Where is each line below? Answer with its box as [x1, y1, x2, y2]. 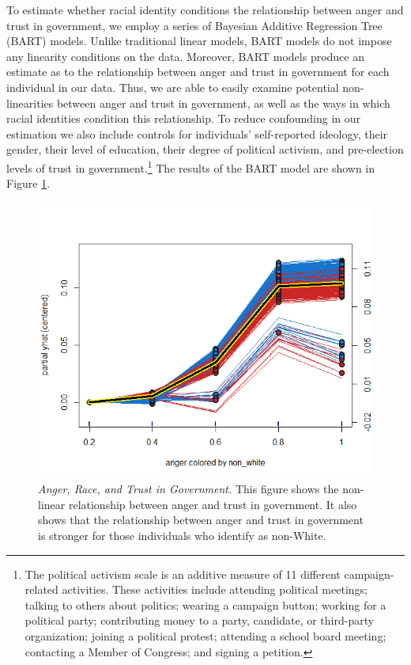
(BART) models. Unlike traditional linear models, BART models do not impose [6, 32, 392, 49]
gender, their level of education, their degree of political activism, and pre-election [6, 141, 404, 158]
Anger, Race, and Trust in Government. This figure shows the [38, 481, 339, 497]
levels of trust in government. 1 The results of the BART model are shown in [6, 157, 375, 176]
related [25, 581, 58, 598]
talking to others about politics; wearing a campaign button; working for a [25, 596, 386, 613]
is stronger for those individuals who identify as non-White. [38, 526, 326, 543]
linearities [6, 94, 54, 111]
